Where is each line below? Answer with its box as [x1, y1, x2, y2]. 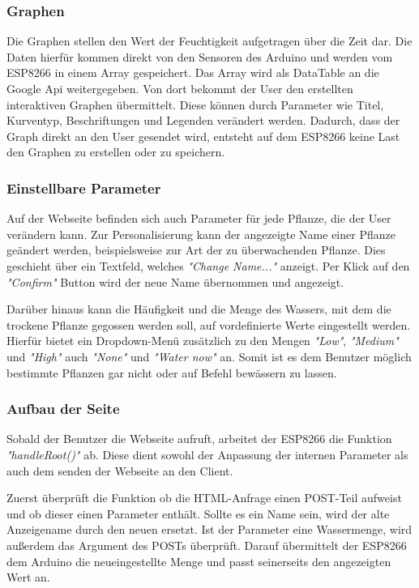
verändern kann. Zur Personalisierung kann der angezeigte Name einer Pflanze [6, 225, 395, 242]
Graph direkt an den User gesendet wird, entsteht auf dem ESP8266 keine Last [6, 127, 400, 144]
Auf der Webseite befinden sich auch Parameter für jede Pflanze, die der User [6, 210, 391, 227]
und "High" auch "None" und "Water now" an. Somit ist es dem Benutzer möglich [6, 347, 412, 364]
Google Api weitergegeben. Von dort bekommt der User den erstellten [6, 80, 353, 96]
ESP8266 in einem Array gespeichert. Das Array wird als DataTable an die [6, 64, 379, 81]
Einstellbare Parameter [6, 177, 161, 198]
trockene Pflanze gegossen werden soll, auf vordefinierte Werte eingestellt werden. [6, 316, 411, 333]
